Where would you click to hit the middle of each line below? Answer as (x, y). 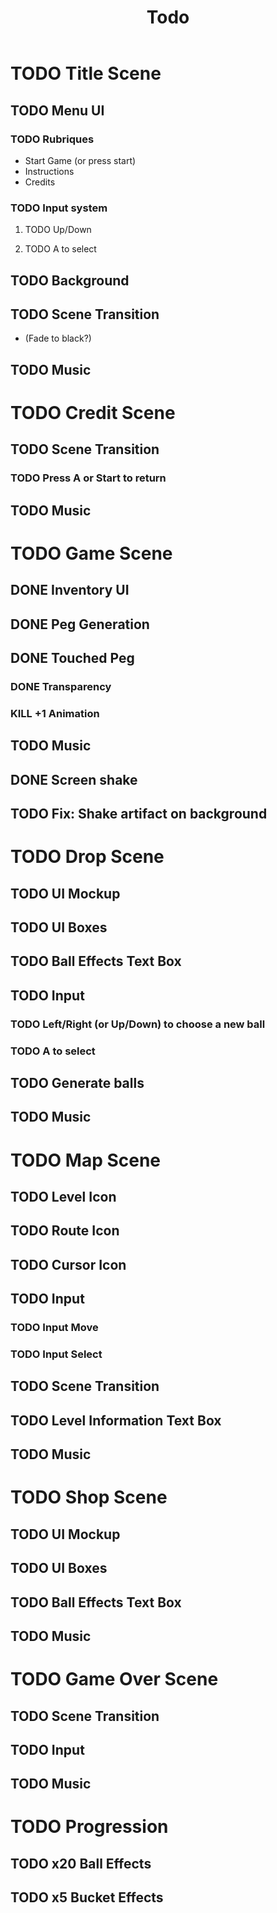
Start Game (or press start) (80, 160)
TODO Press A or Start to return (88, 478)
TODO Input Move (54, 1328)
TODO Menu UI (57, 110)
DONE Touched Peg (72, 658)
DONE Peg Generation (80, 624)
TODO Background (70, 280)
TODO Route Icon (65, 1231)
